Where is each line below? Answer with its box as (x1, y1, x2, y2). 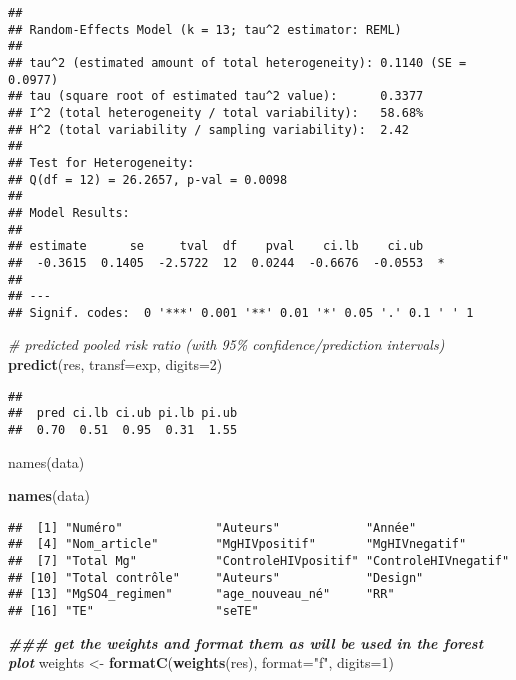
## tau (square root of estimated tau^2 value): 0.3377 (8, 89, 424, 104)
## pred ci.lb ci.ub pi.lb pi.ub (8, 406, 238, 421)
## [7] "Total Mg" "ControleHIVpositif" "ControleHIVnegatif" (8, 554, 510, 569)
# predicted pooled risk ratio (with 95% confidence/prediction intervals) (8, 334, 445, 355)
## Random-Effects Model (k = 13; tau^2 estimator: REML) (8, 22, 402, 37)
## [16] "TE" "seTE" (8, 604, 259, 619)
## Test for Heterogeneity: (8, 155, 195, 170)
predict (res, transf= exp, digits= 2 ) (8, 354, 223, 375)
